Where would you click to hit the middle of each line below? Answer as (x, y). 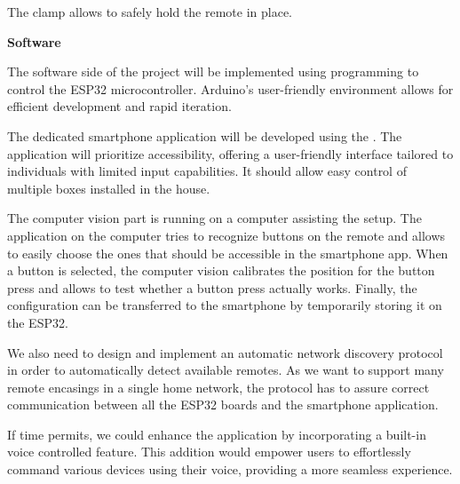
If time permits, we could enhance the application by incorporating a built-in (217, 434)
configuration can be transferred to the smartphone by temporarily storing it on (225, 305)
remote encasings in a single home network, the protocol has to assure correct (218, 387)
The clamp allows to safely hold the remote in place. (150, 12)
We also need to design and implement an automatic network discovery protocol (225, 352)
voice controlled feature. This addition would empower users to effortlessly (209, 452)
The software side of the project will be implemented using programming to (213, 71)
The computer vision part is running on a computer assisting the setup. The (214, 218)
